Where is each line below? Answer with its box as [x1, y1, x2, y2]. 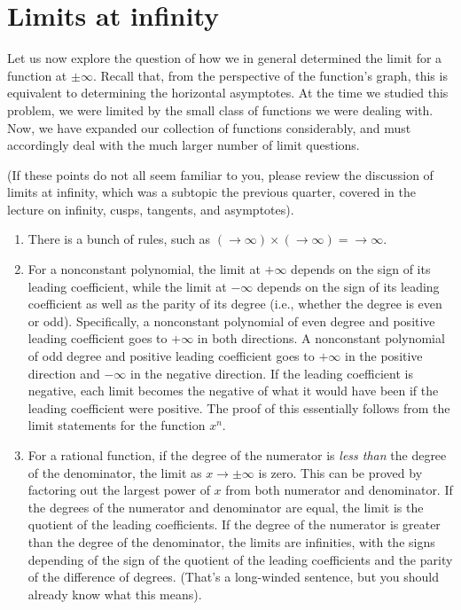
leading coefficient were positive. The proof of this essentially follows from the [27, 398, 450, 417]
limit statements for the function [27, 416, 206, 434]
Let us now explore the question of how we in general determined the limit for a [7, 49, 442, 67]
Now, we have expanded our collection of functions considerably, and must [7, 118, 411, 137]
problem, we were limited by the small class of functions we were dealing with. [7, 100, 434, 119]
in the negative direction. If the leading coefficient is [129, 364, 413, 382]
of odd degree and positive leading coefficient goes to [27, 347, 315, 365]
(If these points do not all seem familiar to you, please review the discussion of [7, 165, 434, 184]
